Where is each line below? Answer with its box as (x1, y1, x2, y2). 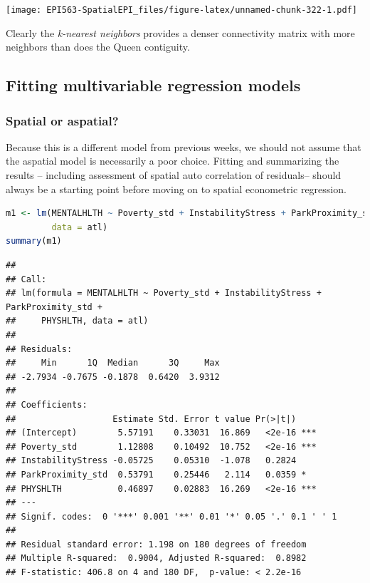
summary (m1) (6, 236, 62, 247)
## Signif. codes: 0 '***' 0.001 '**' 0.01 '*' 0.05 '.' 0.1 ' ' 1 (6, 511, 337, 522)
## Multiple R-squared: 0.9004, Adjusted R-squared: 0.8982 (6, 553, 307, 564)
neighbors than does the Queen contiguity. (6, 39, 190, 54)
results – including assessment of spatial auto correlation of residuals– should (6, 167, 342, 182)
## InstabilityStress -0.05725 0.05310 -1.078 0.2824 (6, 455, 297, 466)
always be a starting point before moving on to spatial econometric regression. (6, 181, 347, 196)
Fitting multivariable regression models (6, 74, 301, 96)
